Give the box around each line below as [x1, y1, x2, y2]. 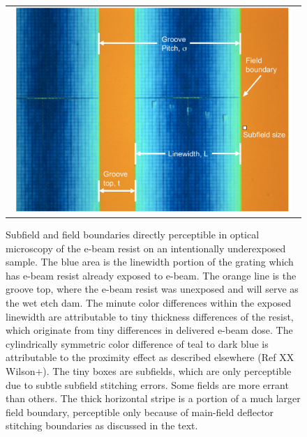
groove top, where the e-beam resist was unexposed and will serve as [6, 282, 299, 296]
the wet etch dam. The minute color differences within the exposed [6, 296, 292, 310]
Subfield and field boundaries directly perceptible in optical [6, 227, 260, 242]
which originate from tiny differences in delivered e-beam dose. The [6, 323, 293, 337]
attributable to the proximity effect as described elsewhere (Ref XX [6, 350, 294, 365]
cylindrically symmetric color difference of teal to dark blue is [6, 336, 269, 351]
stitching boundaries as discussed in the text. [6, 418, 198, 433]
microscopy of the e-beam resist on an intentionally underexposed [6, 240, 286, 255]
